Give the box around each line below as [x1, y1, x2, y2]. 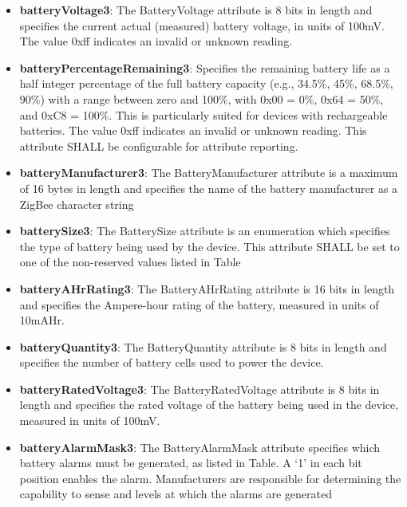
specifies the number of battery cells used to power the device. [19, 354, 324, 371]
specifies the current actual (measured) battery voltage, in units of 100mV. [19, 17, 385, 33]
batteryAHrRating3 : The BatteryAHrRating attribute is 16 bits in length [19, 280, 395, 297]
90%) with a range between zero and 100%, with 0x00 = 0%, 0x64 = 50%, [19, 90, 384, 107]
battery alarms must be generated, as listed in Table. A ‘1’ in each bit [19, 454, 362, 471]
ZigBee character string [19, 195, 134, 212]
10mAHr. [19, 312, 65, 328]
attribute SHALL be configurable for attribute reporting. [19, 137, 298, 154]
